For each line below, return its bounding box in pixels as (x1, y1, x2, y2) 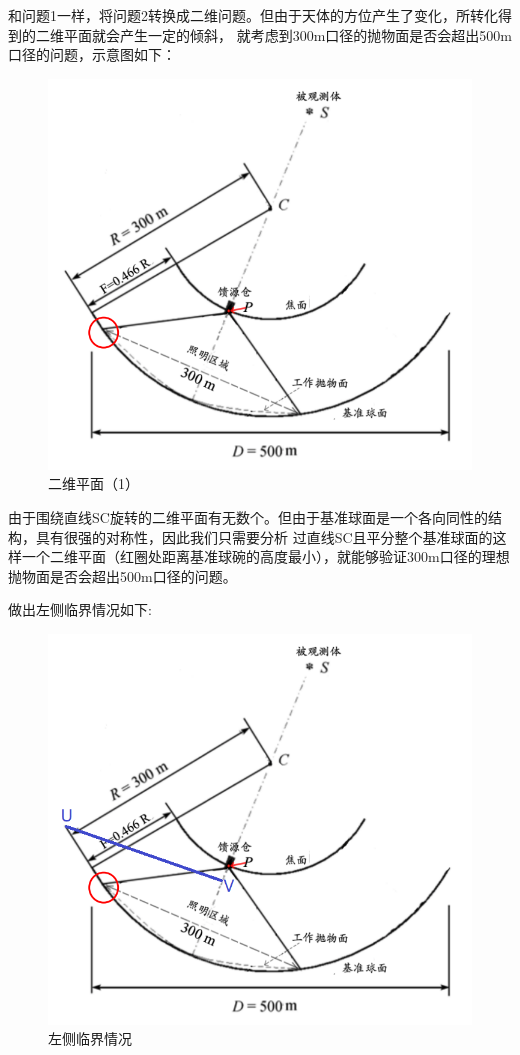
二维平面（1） (48, 473, 139, 494)
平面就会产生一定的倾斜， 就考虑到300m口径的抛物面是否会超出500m (63, 24, 512, 45)
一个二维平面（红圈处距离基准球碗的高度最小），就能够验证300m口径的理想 (21, 546, 510, 567)
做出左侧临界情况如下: (8, 599, 152, 620)
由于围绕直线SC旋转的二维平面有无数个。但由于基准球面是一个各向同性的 (8, 506, 488, 527)
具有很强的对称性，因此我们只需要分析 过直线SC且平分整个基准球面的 (35, 526, 493, 547)
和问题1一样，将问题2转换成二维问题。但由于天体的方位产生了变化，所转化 (8, 5, 498, 25)
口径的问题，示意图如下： (8, 44, 176, 65)
